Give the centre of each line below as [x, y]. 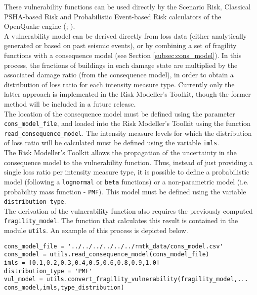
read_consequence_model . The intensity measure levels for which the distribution [128, 133]
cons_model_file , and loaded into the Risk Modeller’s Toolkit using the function [128, 123]
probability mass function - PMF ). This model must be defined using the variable [125, 191]
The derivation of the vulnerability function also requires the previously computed [128, 210]
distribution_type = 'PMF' [48, 271]
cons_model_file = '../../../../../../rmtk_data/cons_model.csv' [114, 246]
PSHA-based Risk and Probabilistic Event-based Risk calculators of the [113, 16]
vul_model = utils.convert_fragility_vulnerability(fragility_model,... [126, 279]
